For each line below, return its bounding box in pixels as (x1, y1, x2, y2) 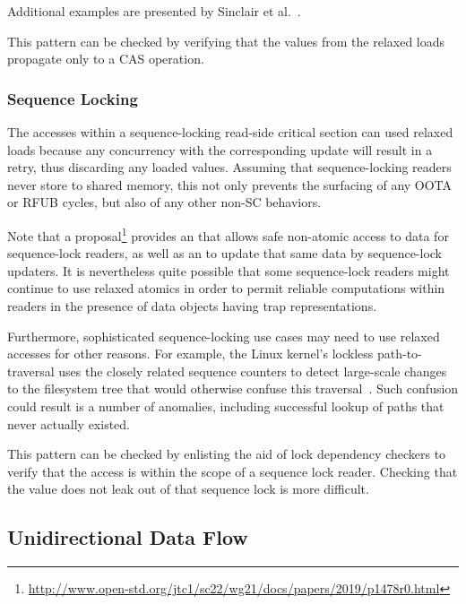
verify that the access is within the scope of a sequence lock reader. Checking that (7, 462, 458, 480)
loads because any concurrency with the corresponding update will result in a (7, 140, 433, 159)
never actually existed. (7, 414, 131, 433)
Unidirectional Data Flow (7, 523, 248, 551)
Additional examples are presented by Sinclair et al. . (7, 2, 301, 20)
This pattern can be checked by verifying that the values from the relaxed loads (7, 31, 445, 50)
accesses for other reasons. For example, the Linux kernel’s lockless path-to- (7, 344, 422, 363)
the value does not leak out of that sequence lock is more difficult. (7, 479, 369, 498)
